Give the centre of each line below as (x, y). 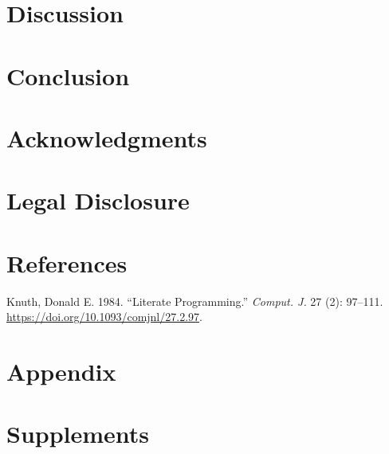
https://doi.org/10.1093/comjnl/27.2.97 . (104, 317)
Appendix (61, 371)
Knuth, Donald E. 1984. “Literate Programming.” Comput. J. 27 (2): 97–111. (195, 301)
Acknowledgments (107, 137)
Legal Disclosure (98, 200)
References (67, 262)
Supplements (78, 434)
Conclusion (68, 75)
